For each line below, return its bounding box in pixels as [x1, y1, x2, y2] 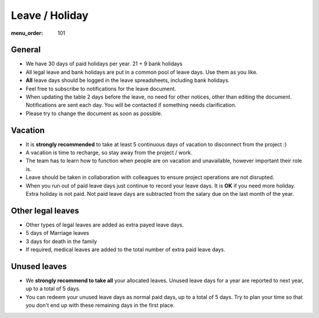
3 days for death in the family [25, 238, 97, 245]
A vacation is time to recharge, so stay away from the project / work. [25, 149, 193, 156]
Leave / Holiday [11, 9, 89, 22]
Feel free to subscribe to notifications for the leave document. [25, 85, 177, 92]
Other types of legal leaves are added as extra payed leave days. [25, 221, 184, 228]
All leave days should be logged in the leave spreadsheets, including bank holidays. [25, 77, 230, 84]
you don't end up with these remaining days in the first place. [25, 301, 175, 309]
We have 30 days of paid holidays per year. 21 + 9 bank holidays [25, 60, 183, 67]
